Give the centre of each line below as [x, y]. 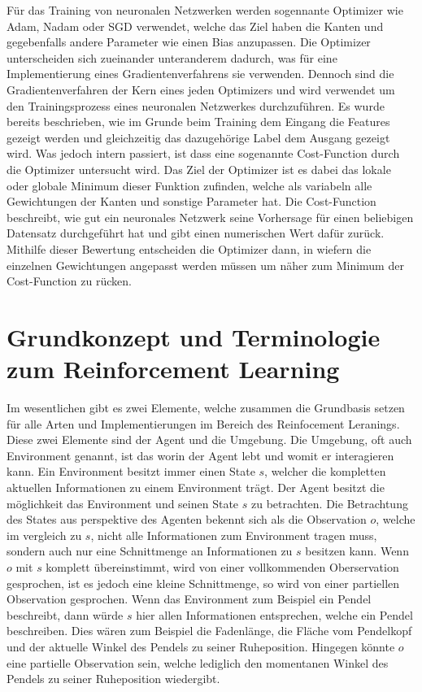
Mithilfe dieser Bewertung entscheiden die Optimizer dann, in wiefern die [189, 248]
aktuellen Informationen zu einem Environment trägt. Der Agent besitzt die [196, 487]
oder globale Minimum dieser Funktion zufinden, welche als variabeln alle [189, 185]
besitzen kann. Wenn [357, 551]
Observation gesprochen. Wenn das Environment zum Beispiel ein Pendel [189, 599]
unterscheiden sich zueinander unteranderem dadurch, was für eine [172, 57]
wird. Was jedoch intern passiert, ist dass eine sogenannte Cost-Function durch [203, 153]
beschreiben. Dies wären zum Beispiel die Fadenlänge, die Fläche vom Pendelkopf [209, 631]
